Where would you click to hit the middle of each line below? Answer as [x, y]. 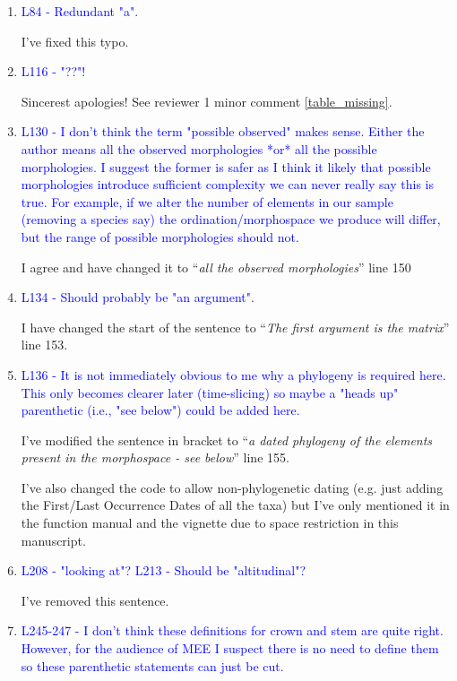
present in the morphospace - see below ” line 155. [155, 457]
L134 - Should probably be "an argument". [138, 297]
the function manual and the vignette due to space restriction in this [210, 523]
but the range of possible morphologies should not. [160, 236]
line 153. [44, 345]
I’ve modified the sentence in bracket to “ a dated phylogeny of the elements [227, 440]
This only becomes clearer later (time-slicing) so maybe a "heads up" [210, 392]
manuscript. [53, 540]
